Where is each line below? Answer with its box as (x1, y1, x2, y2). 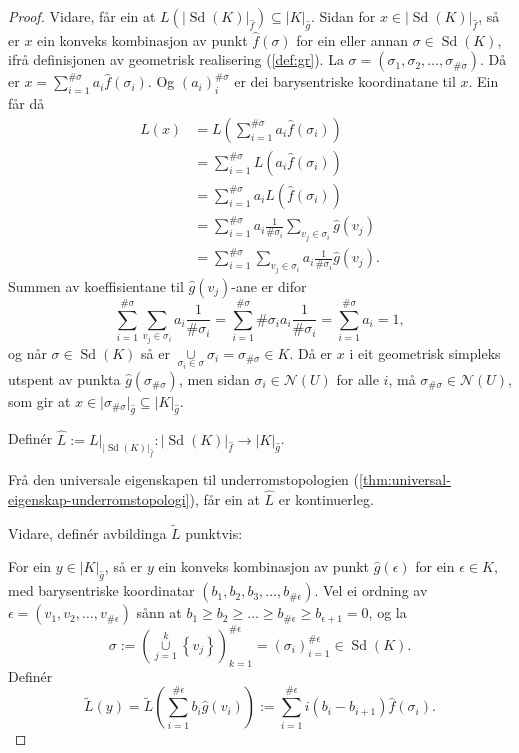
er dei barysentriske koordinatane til (234, 71, 456, 92)
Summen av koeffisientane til (8, 275, 184, 296)
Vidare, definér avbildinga (8, 522, 167, 543)
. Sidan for (311, 6, 376, 26)
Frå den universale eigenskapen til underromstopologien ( (8, 469, 360, 490)
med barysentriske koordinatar (8, 580, 195, 601)
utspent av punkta (8, 368, 121, 389)
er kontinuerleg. (278, 489, 374, 510)
